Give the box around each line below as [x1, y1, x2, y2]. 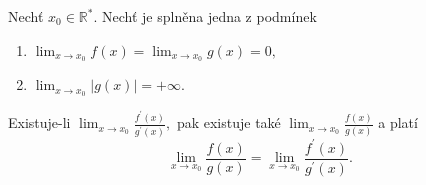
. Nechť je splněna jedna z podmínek [93, 6, 317, 26]
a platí [378, 112, 418, 133]
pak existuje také [176, 112, 281, 133]
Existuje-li [8, 112, 71, 133]
